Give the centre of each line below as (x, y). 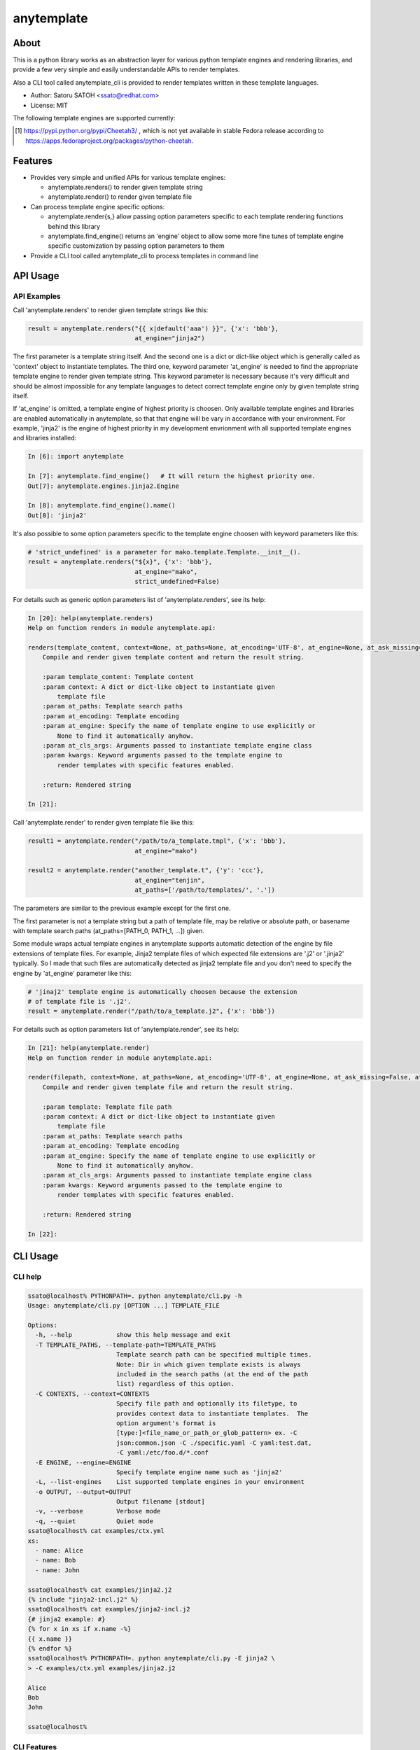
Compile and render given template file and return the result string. (168, 1087)
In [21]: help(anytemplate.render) (89, 1048)
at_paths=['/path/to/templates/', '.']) (205, 890)
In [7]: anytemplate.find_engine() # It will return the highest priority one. (172, 476)
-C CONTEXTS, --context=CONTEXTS (92, 1394)
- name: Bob (56, 1560)
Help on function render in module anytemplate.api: (120, 1058)
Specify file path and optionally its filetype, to (206, 1404)
